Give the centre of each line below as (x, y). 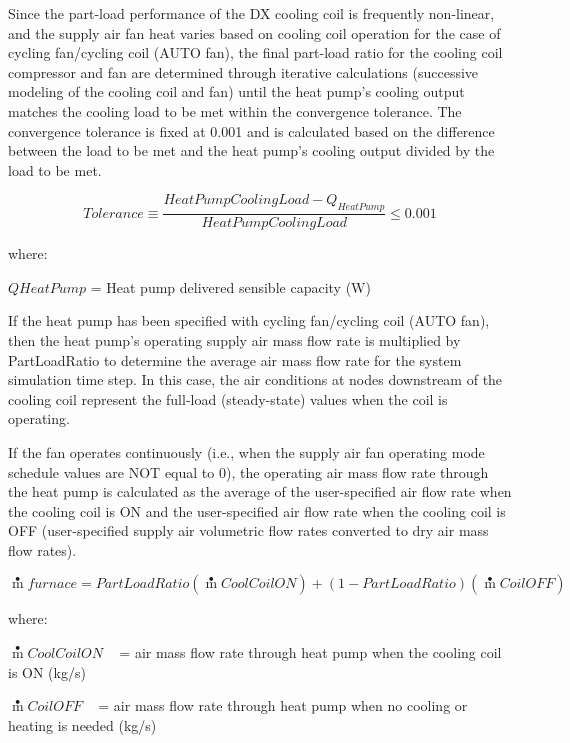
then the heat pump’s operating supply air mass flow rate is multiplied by (234, 339)
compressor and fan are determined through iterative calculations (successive (243, 71)
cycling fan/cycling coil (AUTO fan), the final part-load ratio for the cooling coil (255, 52)
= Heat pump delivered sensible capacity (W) (230, 286)
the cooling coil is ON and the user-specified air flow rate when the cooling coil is (257, 510)
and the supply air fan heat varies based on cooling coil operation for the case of (254, 32)
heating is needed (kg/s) (82, 724)
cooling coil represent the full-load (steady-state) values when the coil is (228, 398)
